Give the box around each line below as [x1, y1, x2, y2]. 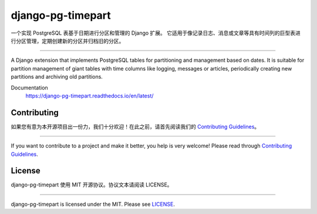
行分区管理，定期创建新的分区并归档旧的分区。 [11, 37, 124, 44]
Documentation [11, 84, 48, 91]
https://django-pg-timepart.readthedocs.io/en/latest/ [25, 92, 154, 99]
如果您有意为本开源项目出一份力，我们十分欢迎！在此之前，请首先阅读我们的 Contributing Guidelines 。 [11, 123, 260, 130]
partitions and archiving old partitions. [11, 73, 103, 81]
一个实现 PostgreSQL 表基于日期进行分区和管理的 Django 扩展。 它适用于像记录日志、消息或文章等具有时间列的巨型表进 [11, 29, 301, 36]
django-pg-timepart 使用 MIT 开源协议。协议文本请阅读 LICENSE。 [11, 181, 173, 188]
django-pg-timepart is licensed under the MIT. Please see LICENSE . [11, 200, 176, 208]
